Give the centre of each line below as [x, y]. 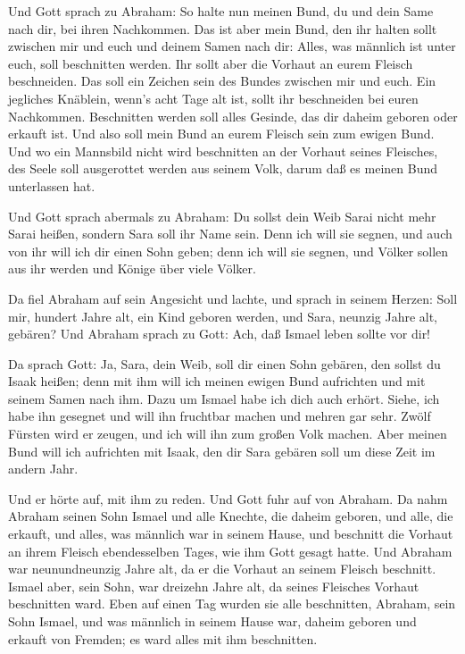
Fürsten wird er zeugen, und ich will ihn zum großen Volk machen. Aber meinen [228, 434]
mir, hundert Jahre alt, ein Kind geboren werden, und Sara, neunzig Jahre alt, [223, 316]
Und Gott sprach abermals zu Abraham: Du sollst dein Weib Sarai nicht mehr [222, 216]
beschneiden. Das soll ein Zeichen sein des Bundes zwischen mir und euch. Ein [222, 81]
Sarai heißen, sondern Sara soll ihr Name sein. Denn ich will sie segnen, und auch [230, 234]
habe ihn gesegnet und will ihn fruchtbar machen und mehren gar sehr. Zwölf [220, 416]
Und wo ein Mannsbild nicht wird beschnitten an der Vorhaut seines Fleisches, [223, 151]
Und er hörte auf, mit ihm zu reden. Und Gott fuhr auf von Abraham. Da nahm [228, 498]
